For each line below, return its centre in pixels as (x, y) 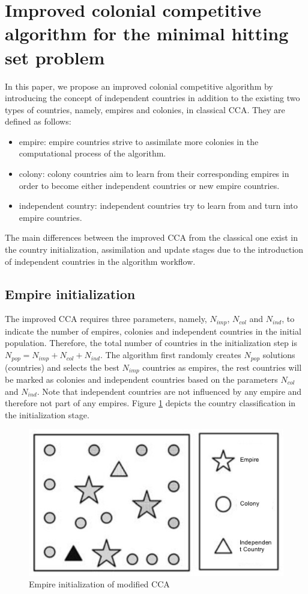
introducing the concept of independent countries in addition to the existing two (152, 98)
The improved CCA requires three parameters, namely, (106, 319)
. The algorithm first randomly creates (171, 355)
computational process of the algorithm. (92, 153)
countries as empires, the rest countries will (222, 367)
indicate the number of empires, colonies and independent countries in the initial (153, 331)
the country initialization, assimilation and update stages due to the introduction (154, 249)
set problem (55, 57)
